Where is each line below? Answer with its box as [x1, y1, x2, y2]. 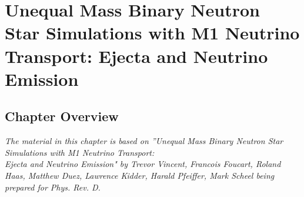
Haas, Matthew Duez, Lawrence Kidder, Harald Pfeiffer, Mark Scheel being [5, 169, 275, 181]
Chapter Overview [5, 107, 119, 125]
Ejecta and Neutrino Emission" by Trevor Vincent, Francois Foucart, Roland [5, 158, 281, 170]
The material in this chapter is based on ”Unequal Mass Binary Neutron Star [5, 135, 283, 147]
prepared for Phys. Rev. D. [5, 181, 101, 193]
